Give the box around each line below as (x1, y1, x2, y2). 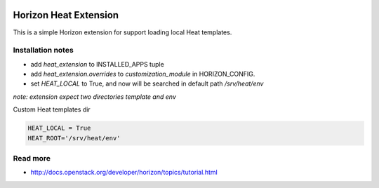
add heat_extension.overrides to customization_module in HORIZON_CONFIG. (30, 70, 255, 79)
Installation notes (13, 46, 74, 55)
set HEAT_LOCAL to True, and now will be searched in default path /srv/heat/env (30, 79, 264, 88)
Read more (13, 153, 51, 163)
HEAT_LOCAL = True (27, 124, 91, 133)
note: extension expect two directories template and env (13, 92, 177, 101)
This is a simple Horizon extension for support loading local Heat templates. (13, 28, 232, 36)
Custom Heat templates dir (13, 105, 91, 114)
